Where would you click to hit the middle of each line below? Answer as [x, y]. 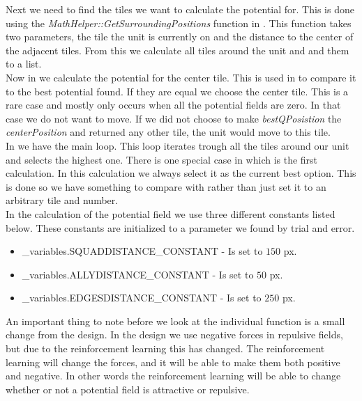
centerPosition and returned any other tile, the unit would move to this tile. [168, 132]
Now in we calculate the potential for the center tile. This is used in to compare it [181, 77]
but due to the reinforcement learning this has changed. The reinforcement [165, 348]
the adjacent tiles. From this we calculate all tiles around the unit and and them [178, 50]
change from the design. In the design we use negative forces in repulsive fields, [174, 335]
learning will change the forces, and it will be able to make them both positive [173, 362]
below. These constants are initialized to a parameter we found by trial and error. [180, 227]
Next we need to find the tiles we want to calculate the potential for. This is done [180, 9]
